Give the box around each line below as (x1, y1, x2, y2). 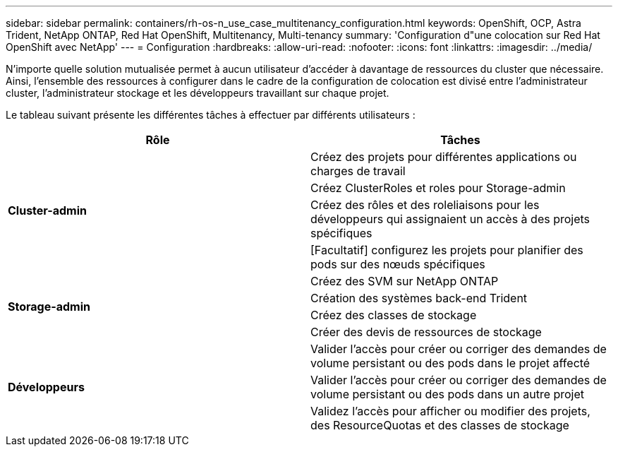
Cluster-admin (8, 203, 87, 218)
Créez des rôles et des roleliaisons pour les (310, 198, 540, 212)
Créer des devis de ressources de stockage (310, 325, 542, 339)
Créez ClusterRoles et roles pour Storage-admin (310, 181, 566, 195)
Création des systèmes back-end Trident (310, 291, 528, 305)
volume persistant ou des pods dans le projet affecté (310, 356, 590, 370)
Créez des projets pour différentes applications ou (310, 150, 577, 164)
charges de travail (310, 164, 406, 178)
